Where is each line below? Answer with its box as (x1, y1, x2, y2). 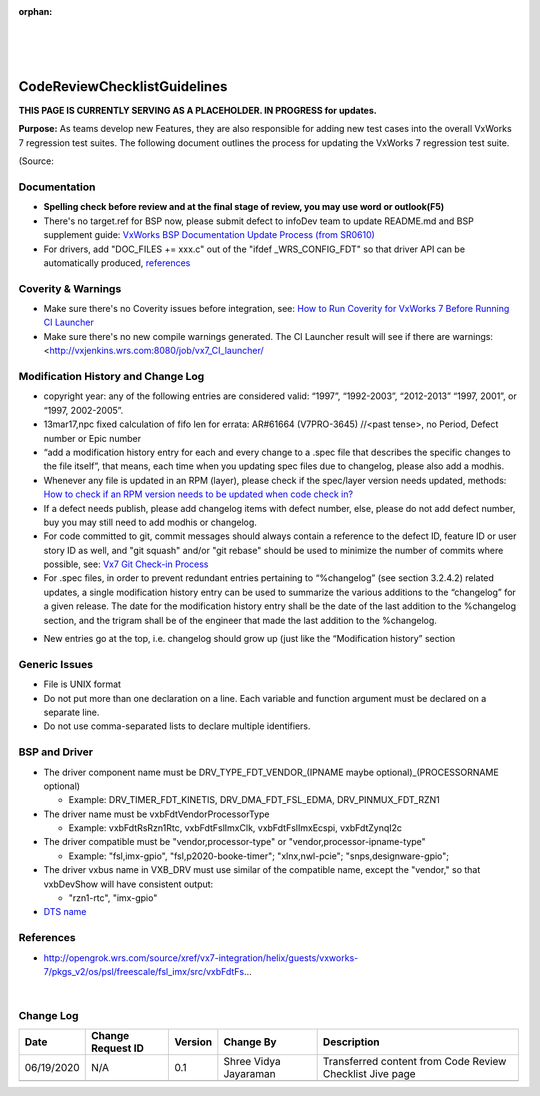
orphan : (18, 6, 53, 17)
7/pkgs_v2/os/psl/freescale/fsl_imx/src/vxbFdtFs (43, 965, 245, 977)
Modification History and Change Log (18, 370, 205, 384)
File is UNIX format (43, 678, 122, 690)
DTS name (43, 906, 87, 918)
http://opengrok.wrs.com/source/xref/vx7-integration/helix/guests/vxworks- (43, 951, 359, 964)
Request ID (90, 1041, 144, 1055)
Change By (223, 1035, 277, 1049)
